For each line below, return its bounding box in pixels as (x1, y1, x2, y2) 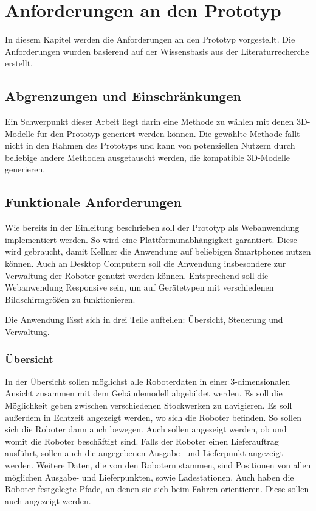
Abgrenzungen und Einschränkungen (5, 86, 241, 105)
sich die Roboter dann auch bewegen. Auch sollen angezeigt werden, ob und (5, 423, 287, 435)
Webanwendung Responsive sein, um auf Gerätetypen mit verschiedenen (5, 281, 274, 294)
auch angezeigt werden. (5, 494, 91, 507)
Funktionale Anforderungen (5, 192, 182, 211)
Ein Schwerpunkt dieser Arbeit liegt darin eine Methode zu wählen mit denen (5, 115, 294, 128)
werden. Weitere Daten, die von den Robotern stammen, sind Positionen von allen (5, 459, 311, 471)
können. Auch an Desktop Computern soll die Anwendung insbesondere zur (5, 257, 286, 270)
